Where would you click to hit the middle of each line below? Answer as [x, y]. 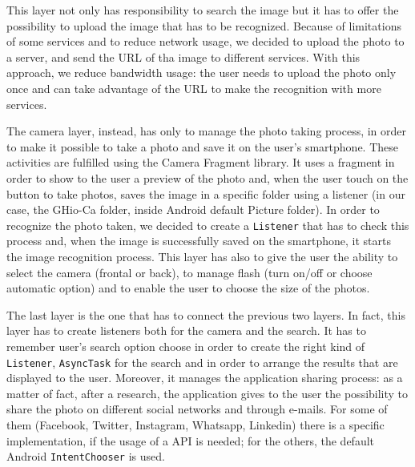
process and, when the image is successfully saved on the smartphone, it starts [199, 241]
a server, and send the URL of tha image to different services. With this [183, 56]
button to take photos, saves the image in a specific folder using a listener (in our [206, 193]
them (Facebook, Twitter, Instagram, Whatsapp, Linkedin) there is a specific [195, 424]
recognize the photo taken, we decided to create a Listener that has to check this [208, 225]
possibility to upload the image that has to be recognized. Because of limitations [204, 25]
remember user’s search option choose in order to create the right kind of [186, 346]
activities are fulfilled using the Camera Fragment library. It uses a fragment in [201, 162]
